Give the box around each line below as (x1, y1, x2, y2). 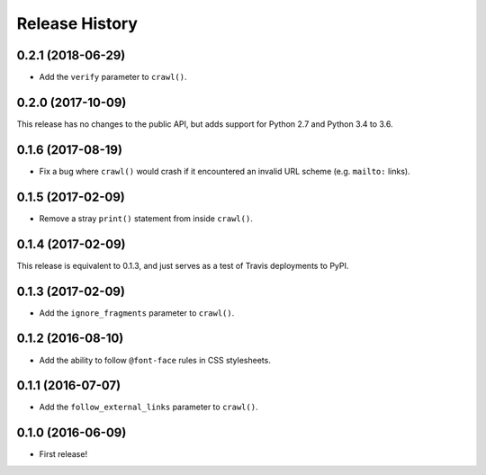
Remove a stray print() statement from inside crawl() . (39, 212, 254, 224)
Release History (16, 13, 139, 33)
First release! (39, 449, 88, 460)
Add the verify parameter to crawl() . (39, 72, 187, 83)
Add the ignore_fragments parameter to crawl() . (39, 307, 235, 318)
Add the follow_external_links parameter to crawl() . (39, 401, 258, 413)
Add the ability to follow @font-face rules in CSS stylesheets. (39, 354, 272, 365)
